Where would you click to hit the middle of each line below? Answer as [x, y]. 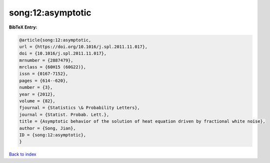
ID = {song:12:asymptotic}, [53, 135]
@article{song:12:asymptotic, [55, 40]
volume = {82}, [37, 101]
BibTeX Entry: [23, 27]
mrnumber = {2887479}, [46, 60]
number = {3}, [36, 88]
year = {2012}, [37, 94]
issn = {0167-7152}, [44, 74]
